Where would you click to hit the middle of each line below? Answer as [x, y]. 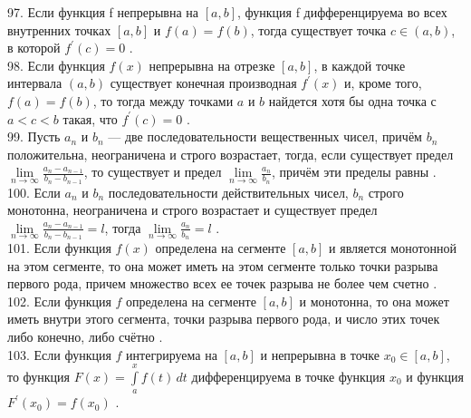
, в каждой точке [360, 65]
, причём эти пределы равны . [354, 172]
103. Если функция [59, 354]
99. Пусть [34, 136]
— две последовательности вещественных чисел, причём [265, 136]
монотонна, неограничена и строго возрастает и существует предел [192, 210]
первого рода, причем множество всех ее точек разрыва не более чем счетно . [222, 283]
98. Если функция [56, 65]
